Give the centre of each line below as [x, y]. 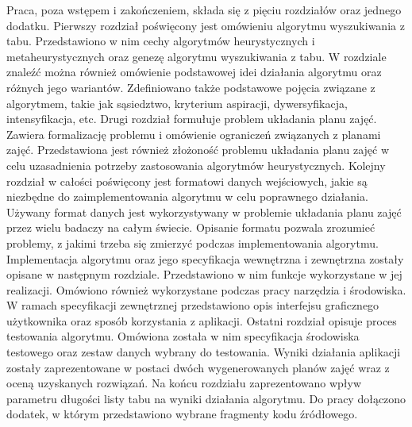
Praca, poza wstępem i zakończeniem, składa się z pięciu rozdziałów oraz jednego [204, 10]
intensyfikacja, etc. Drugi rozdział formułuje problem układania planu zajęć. [192, 119]
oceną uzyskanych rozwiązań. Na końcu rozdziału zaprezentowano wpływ [184, 383]
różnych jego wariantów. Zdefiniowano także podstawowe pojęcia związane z [191, 87]
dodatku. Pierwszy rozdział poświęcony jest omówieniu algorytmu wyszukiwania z [206, 25]
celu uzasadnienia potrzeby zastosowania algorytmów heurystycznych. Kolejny [196, 165]
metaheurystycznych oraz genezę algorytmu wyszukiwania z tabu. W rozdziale [196, 56]
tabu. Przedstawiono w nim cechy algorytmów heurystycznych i [161, 41]
